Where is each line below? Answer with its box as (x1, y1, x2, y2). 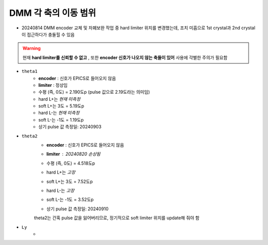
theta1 (21, 68, 38, 74)
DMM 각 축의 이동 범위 (9, 7, 96, 18)
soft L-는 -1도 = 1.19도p (38, 117, 84, 122)
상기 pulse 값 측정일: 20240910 (46, 206, 109, 212)
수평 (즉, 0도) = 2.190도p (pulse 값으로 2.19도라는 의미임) (38, 89, 150, 95)
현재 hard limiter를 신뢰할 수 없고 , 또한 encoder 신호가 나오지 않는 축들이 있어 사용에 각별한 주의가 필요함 (22, 55, 228, 61)
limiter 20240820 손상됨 (46, 151, 101, 157)
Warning (22, 45, 41, 52)
